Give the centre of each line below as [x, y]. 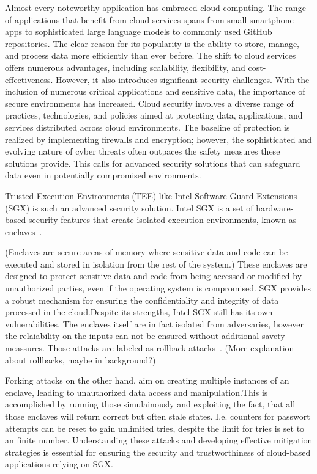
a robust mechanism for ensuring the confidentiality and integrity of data [142, 300]
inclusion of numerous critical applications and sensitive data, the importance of [155, 91]
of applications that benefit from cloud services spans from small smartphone [149, 19]
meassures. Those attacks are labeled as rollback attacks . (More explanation [150, 348]
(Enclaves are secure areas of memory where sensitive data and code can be [147, 252]
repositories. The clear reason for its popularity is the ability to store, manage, [152, 43]
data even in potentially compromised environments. [103, 175]
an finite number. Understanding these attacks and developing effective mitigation [159, 440]
